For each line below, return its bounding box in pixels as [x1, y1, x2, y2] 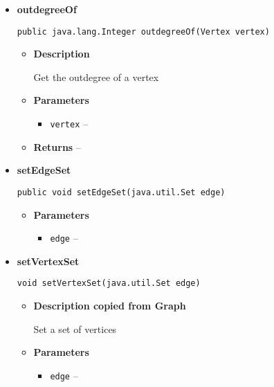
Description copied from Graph [33, 298, 186, 313]
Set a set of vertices [33, 321, 117, 336]
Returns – [33, 139, 81, 154]
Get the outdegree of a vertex [33, 69, 159, 84]
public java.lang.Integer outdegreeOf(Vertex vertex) [17, 26, 270, 37]
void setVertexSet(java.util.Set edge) [17, 278, 201, 289]
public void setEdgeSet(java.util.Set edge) [17, 187, 226, 197]
